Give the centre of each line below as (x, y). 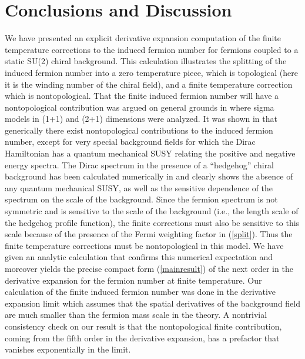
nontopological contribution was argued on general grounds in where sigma (140, 107)
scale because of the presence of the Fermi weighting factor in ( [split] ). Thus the (149, 234)
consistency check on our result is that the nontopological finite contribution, (143, 326)
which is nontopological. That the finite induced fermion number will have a (142, 96)
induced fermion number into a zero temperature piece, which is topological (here (151, 72)
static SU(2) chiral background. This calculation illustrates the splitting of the (146, 61)
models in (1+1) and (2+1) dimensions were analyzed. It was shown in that (141, 119)
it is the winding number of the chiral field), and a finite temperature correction (149, 84)
